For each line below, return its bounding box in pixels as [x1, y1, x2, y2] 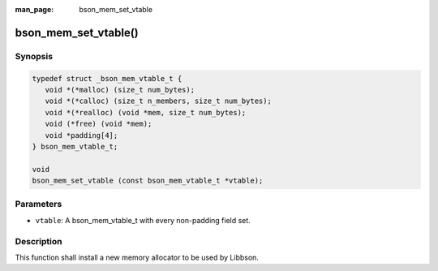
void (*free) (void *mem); [45, 119, 152, 129]
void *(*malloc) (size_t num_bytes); [45, 85, 195, 94]
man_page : [15, 5, 54, 14]
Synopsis [15, 50, 53, 62]
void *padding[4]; [45, 131, 118, 140]
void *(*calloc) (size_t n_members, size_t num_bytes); [45, 97, 272, 105]
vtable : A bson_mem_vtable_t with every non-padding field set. [35, 215, 251, 225]
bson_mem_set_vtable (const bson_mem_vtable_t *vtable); [32, 176, 264, 186]
